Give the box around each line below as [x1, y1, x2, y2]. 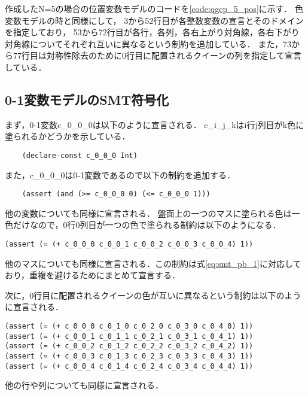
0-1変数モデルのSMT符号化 [5, 90, 169, 108]
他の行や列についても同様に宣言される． [5, 379, 163, 391]
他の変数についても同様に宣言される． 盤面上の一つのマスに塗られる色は [5, 206, 292, 219]
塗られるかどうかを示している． [5, 130, 130, 142]
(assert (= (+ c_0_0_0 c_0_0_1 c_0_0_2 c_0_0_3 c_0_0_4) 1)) [5, 240, 254, 249]
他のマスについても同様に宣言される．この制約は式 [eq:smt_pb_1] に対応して [5, 257, 301, 269]
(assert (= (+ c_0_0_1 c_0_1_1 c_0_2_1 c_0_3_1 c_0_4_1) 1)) [5, 332, 254, 341]
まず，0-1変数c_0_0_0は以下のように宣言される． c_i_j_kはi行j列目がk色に [5, 118, 304, 130]
